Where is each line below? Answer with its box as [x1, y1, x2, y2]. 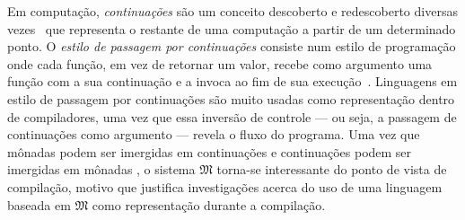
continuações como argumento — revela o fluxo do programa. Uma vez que [7, 125, 420, 144]
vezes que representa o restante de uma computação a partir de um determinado [7, 19, 456, 38]
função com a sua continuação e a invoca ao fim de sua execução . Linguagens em [7, 72, 458, 91]
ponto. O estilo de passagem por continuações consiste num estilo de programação [7, 37, 456, 56]
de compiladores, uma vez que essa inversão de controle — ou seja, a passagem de [7, 107, 457, 126]
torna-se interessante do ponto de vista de [216, 160, 447, 179]
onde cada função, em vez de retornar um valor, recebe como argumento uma [7, 54, 433, 73]
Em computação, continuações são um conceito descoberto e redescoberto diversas [7, 2, 458, 20]
